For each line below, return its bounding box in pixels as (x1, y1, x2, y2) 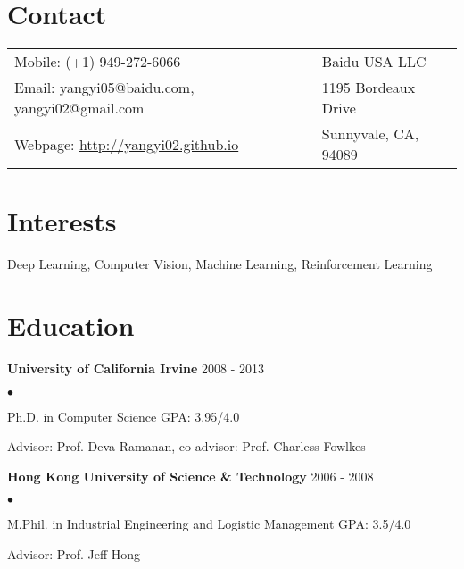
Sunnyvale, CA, (321, 123, 419, 145)
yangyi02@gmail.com (14, 97, 145, 119)
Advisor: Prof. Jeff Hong (7, 544, 141, 563)
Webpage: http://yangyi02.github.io (14, 133, 239, 155)
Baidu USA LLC (321, 51, 427, 72)
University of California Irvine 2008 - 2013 (7, 358, 264, 377)
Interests (7, 203, 117, 239)
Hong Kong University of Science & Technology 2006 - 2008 (7, 466, 374, 485)
